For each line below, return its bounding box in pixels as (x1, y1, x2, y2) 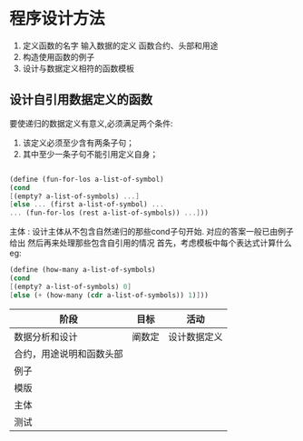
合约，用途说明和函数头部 (14, 347, 124, 360)
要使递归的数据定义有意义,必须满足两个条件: (9, 117, 174, 128)
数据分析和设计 (14, 330, 79, 343)
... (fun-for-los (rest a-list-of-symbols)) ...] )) (9, 208, 209, 218)
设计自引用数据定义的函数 (9, 92, 152, 107)
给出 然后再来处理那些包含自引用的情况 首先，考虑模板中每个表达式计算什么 (9, 237, 292, 248)
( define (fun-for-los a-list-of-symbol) (9, 175, 165, 184)
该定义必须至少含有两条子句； (22, 137, 134, 148)
